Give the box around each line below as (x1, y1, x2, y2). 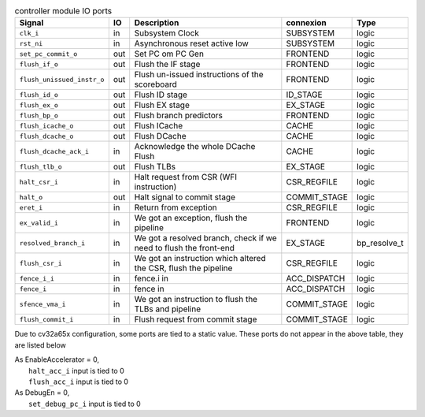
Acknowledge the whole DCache (134, 141, 256, 152)
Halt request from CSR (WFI (134, 172, 238, 183)
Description (134, 17, 179, 28)
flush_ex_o (19, 101, 59, 110)
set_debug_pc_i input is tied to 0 (28, 399, 141, 408)
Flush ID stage (134, 89, 188, 100)
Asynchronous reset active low (134, 38, 249, 49)
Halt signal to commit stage (134, 192, 236, 203)
